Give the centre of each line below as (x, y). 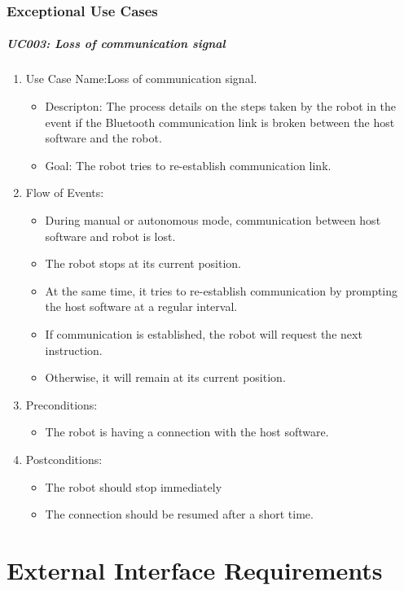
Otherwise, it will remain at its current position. (165, 377)
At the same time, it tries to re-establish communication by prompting (222, 290)
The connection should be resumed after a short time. (179, 514)
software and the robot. (103, 138)
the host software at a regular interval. (141, 306)
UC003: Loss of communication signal (116, 44)
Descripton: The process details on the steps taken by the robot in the (221, 106)
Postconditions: (64, 459)
